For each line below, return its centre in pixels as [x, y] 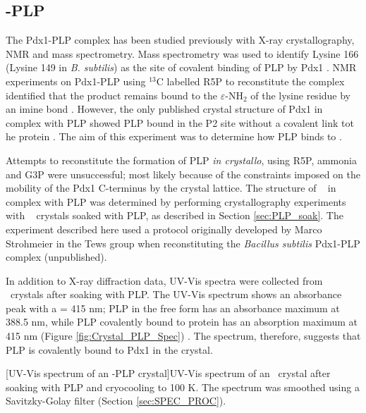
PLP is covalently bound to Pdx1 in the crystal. [109, 349]
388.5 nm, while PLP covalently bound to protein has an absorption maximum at [182, 322]
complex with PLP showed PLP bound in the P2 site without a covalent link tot [180, 122]
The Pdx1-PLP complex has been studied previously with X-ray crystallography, [180, 40]
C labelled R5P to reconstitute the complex [250, 81]
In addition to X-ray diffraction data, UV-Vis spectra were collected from [164, 280]
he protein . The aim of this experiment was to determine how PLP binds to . [174, 136]
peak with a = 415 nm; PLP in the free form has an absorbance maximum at [173, 308]
